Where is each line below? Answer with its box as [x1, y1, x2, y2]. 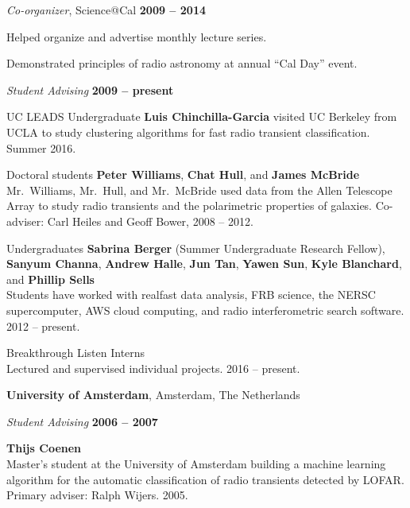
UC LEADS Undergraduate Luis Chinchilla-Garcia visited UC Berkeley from [6, 108, 397, 125]
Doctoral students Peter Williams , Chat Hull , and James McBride [6, 166, 360, 183]
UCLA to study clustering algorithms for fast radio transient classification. [6, 123, 370, 140]
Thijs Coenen [6, 440, 82, 456]
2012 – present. [6, 317, 80, 334]
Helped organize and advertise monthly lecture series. [6, 28, 267, 45]
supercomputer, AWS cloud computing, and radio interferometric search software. [6, 301, 404, 318]
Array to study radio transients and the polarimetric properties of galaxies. [6, 197, 373, 214]
